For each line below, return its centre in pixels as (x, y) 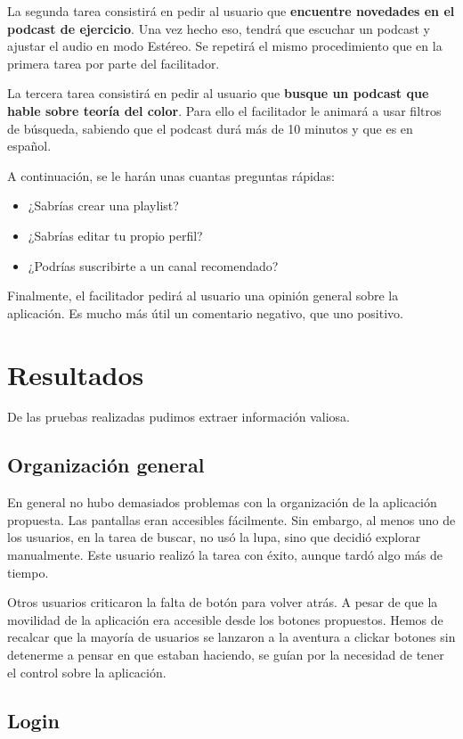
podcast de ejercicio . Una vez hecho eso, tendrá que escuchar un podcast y (219, 28)
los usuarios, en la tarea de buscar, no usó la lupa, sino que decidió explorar (214, 537)
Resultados (76, 374)
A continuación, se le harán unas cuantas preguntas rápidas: (171, 175)
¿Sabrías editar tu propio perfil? (115, 235)
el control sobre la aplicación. (87, 672)
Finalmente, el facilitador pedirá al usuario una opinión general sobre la (203, 296)
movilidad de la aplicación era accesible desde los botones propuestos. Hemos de (225, 619)
